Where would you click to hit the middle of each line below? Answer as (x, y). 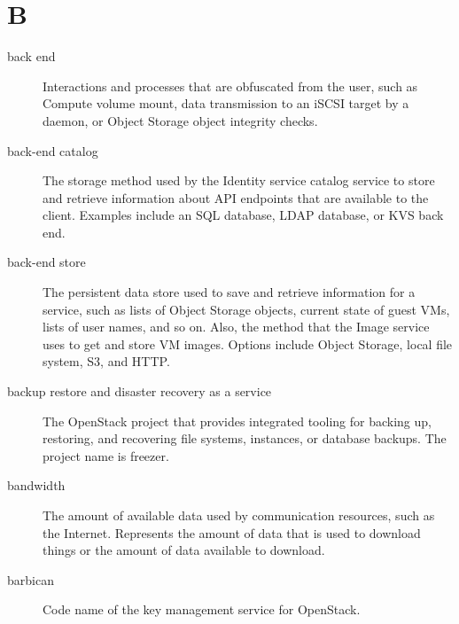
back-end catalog (53, 150)
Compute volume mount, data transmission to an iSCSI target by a (226, 103)
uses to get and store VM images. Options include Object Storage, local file (248, 343)
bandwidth (36, 485)
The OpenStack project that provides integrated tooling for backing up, (237, 421)
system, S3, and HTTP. (106, 361)
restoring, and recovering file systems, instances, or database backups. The (245, 438)
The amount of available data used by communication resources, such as (239, 515)
